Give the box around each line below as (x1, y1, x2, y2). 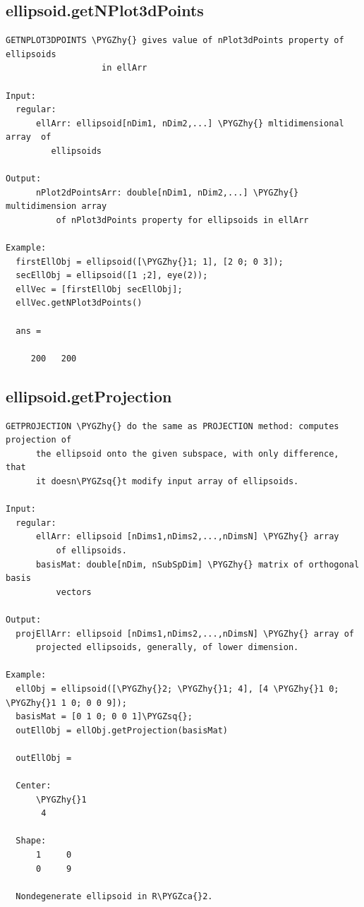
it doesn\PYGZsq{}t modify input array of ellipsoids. (35, 476, 299, 487)
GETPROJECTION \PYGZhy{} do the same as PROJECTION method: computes (6, 421, 339, 431)
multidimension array (6, 201, 107, 212)
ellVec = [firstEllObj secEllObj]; (16, 284, 183, 294)
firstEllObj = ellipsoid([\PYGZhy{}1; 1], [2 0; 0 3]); (16, 256, 284, 267)
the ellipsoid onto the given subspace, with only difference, (35, 448, 339, 459)
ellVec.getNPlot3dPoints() (16, 298, 142, 308)
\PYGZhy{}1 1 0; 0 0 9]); (6, 697, 127, 708)
